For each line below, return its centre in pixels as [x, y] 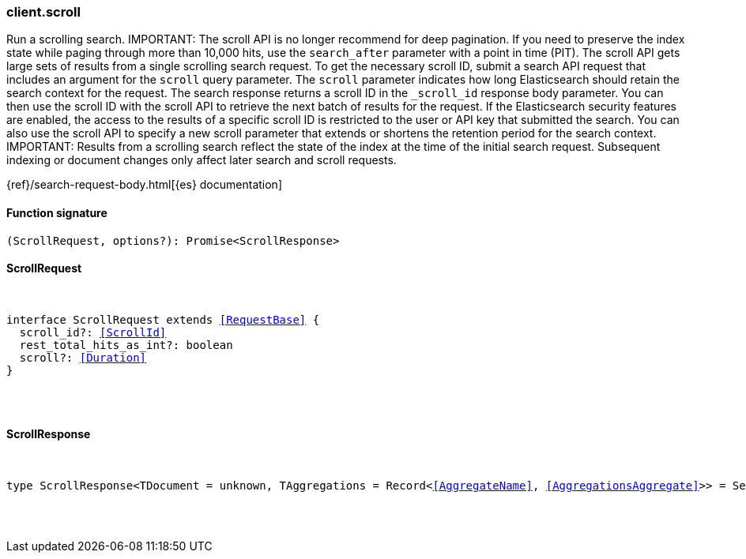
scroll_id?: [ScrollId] [93, 332]
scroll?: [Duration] [83, 357]
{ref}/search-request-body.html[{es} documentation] [144, 185]
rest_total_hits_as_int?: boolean [126, 345]
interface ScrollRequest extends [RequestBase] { [163, 319]
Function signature [57, 212]
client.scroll [43, 12]
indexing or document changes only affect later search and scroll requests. [202, 160]
